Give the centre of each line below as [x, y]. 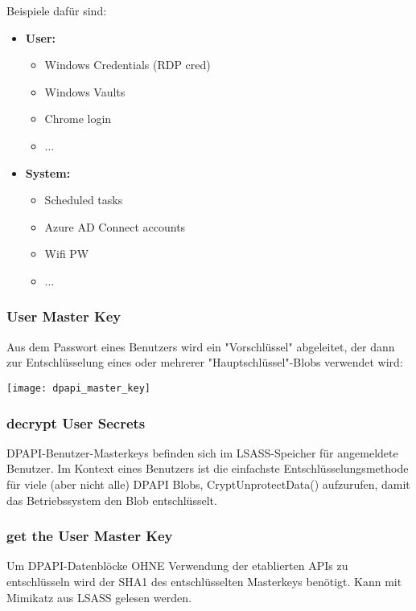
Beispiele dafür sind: [57, 10]
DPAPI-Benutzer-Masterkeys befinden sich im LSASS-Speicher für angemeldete [202, 452]
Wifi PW [67, 254]
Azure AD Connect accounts [115, 226]
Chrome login [78, 119]
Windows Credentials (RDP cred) [128, 65]
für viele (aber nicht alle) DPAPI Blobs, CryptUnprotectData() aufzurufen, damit [208, 484]
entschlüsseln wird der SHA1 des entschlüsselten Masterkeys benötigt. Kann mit [204, 581]
